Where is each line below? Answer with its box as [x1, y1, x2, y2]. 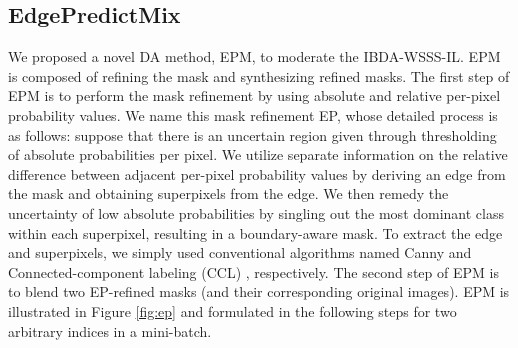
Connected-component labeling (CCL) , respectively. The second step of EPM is [8, 261, 499, 282]
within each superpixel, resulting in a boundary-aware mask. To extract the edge [8, 222, 503, 243]
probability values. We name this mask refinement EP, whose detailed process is [8, 104, 498, 125]
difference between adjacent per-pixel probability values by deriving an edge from [8, 163, 506, 184]
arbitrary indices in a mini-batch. [8, 320, 212, 341]
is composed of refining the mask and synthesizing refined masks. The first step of [8, 65, 510, 86]
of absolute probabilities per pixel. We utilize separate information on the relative [8, 144, 508, 165]
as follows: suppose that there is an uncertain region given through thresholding [8, 124, 497, 145]
